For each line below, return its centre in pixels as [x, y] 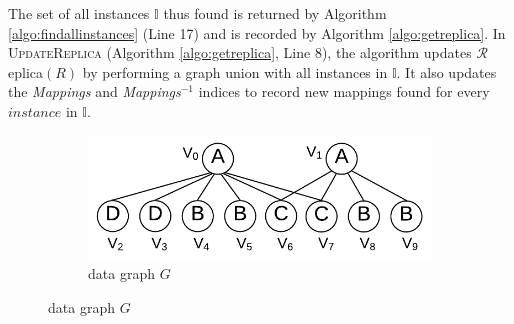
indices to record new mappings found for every [344, 91]
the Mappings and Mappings [94, 91]
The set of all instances [79, 13]
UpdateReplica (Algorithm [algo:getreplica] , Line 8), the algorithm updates [240, 52]
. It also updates [446, 71]
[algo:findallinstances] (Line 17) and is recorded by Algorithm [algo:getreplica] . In [257, 32]
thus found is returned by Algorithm [275, 13]
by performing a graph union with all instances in [235, 71]
